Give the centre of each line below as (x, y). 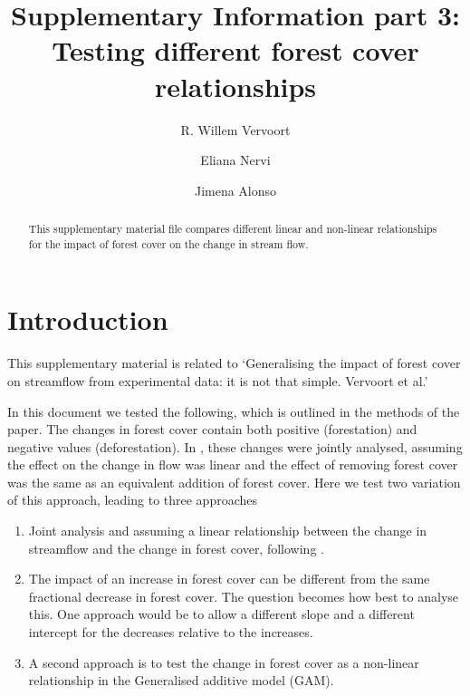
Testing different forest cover (235, 50)
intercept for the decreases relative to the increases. (171, 632)
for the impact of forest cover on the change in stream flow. (168, 243)
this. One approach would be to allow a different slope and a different (221, 614)
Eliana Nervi (235, 160)
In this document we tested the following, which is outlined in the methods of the (234, 411)
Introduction (88, 319)
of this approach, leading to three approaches (133, 500)
